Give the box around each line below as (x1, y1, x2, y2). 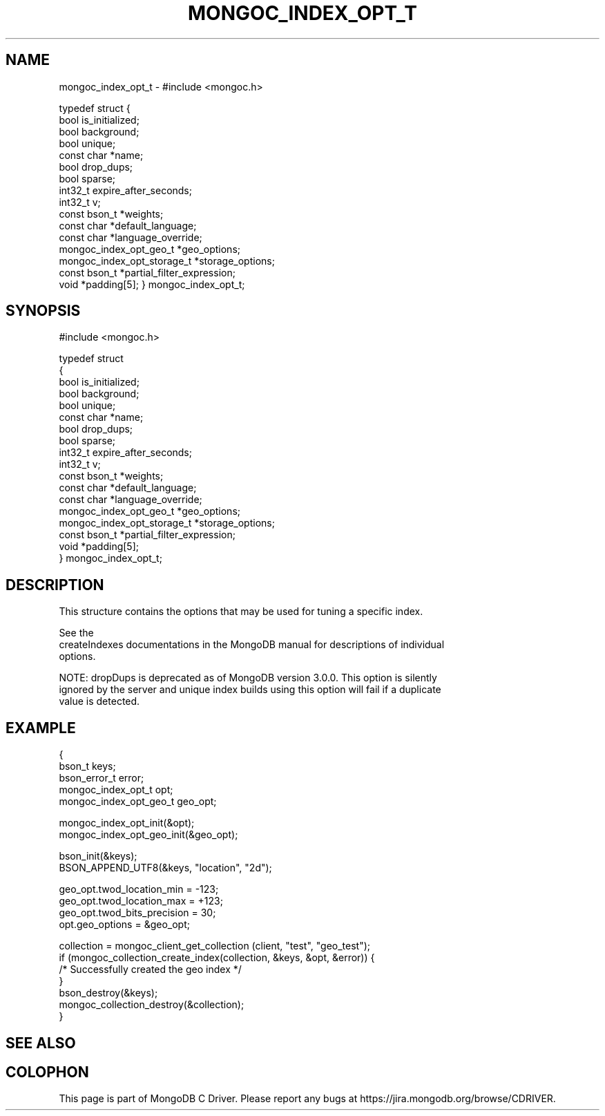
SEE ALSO (6, 1034, 76, 1052)
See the (59, 627, 94, 639)
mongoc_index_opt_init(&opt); (59, 817, 195, 829)
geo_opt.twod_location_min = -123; (59, 883, 219, 896)
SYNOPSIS (6, 302, 81, 320)
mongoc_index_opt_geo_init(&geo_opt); (59, 829, 238, 841)
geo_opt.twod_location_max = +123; (59, 895, 223, 907)
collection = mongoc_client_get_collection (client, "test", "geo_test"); (59, 940, 371, 952)
